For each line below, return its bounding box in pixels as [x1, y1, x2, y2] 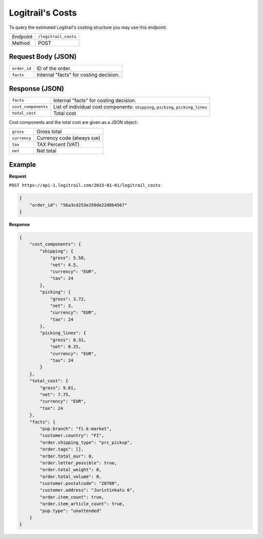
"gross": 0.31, [50, 337, 86, 343]
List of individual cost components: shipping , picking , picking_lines [53, 103, 207, 110]
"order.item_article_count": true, [39, 501, 125, 507]
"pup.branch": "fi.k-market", [39, 426, 112, 432]
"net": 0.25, [50, 344, 81, 350]
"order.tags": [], [39, 447, 84, 452]
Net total [37, 147, 56, 154]
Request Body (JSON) [9, 53, 77, 61]
